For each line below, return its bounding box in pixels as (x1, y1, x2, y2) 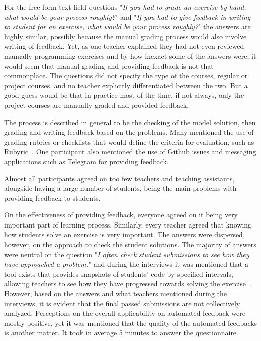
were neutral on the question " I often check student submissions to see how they (4, 249, 249, 259)
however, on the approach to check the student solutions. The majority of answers (4, 239, 256, 250)
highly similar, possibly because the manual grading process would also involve (4, 31, 247, 41)
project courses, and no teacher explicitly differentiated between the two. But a (4, 80, 248, 90)
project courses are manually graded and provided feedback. (4, 99, 189, 110)
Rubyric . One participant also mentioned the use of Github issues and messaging (4, 146, 256, 157)
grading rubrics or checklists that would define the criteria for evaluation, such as (4, 136, 254, 147)
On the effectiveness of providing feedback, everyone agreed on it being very (4, 209, 238, 220)
